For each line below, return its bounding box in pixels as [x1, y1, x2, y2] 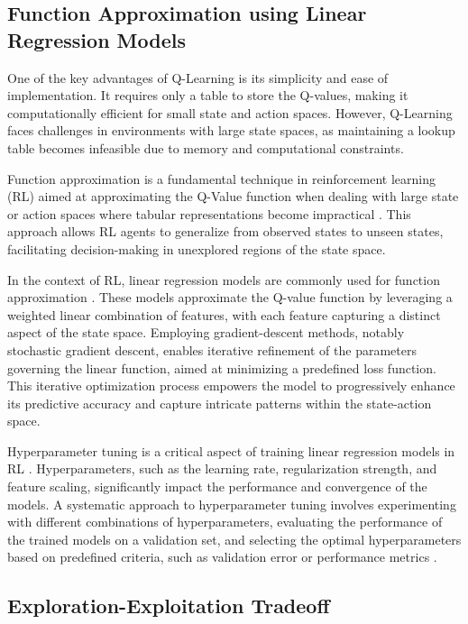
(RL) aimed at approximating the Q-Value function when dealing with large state [7, 187, 459, 206]
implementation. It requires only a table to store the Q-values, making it [7, 86, 408, 105]
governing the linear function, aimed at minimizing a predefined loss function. [7, 358, 436, 377]
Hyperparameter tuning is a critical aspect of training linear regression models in [7, 441, 455, 460]
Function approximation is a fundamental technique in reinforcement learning [7, 169, 436, 188]
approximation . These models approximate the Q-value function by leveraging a [7, 288, 453, 307]
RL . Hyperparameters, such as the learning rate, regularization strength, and [7, 459, 437, 478]
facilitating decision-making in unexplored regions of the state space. [7, 239, 386, 258]
